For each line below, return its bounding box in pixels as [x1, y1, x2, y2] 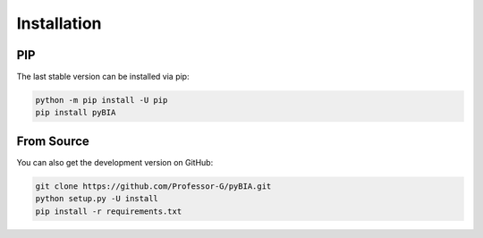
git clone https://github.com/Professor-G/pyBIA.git [35, 181, 272, 191]
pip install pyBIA [35, 107, 116, 118]
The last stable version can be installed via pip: [16, 72, 190, 82]
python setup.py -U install [35, 193, 158, 204]
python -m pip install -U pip [35, 95, 168, 106]
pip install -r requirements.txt [35, 206, 182, 217]
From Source [16, 133, 89, 149]
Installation [16, 13, 102, 33]
